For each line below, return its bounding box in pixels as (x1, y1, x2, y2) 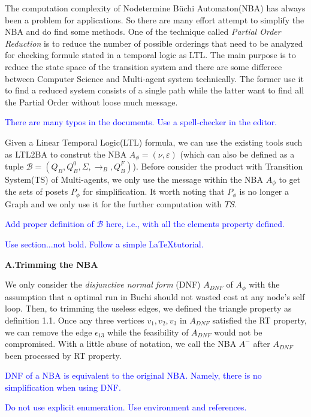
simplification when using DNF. (5, 380, 121, 393)
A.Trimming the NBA (5, 258, 98, 270)
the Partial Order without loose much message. (5, 95, 178, 108)
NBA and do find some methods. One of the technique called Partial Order (5, 25, 281, 38)
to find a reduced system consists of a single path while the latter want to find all (5, 84, 304, 96)
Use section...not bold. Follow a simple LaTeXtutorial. (5, 238, 204, 250)
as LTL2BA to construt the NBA (5, 147, 127, 160)
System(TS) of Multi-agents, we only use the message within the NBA (5, 173, 264, 185)
